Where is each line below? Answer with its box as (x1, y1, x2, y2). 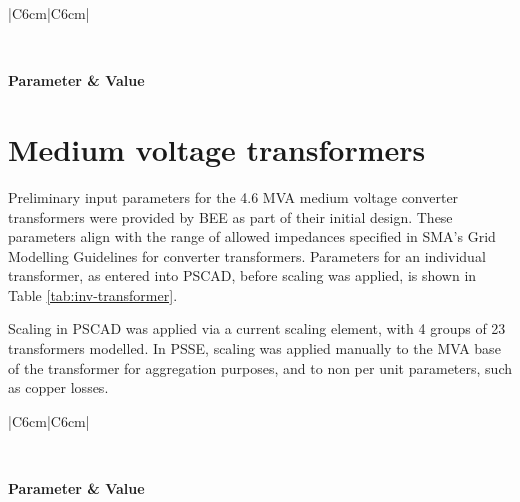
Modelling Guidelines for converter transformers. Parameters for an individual (8, 245, 486, 266)
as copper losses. (8, 377, 109, 398)
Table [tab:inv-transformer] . (8, 284, 178, 305)
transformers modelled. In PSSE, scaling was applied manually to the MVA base (8, 338, 501, 359)
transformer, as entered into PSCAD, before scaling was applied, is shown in (8, 265, 477, 286)
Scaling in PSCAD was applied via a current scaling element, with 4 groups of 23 (8, 318, 506, 339)
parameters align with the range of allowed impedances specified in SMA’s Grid (8, 226, 496, 247)
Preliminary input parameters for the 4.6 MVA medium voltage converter (8, 186, 459, 207)
